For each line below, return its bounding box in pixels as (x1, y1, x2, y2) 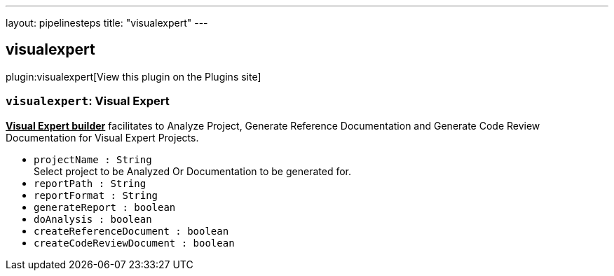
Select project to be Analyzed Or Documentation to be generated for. (34, 165, 351, 177)
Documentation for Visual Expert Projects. (6, 131, 199, 144)
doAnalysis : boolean (34, 213, 152, 225)
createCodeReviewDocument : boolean (34, 237, 235, 249)
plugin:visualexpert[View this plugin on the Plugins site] (6, 70, 261, 83)
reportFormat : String (34, 189, 158, 201)
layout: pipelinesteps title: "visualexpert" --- (6, 17, 208, 29)
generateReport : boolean (34, 201, 176, 213)
